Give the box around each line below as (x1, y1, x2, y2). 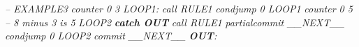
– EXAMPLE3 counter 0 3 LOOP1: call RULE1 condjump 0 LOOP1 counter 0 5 (5, 1, 353, 15)
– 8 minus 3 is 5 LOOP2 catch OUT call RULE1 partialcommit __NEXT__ (5, 15, 345, 29)
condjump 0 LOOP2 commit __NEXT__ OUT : (5, 28, 217, 43)
